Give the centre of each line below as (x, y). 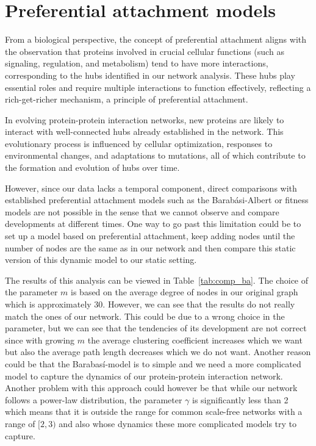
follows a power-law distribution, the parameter (94, 399)
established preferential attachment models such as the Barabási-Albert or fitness (157, 200)
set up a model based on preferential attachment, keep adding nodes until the (150, 236)
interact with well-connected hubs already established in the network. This (144, 131)
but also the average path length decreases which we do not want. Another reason (158, 352)
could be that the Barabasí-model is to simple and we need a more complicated (153, 363)
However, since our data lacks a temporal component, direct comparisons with (151, 188)
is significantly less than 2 (240, 399)
